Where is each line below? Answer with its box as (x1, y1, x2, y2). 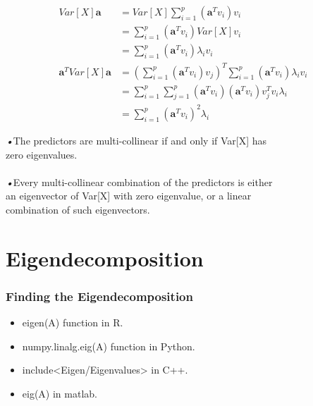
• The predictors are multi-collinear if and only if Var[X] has (6, 133, 267, 147)
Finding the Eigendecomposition (6, 287, 193, 304)
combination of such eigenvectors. (6, 202, 150, 216)
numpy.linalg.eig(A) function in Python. (22, 338, 195, 353)
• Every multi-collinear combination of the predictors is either (6, 174, 273, 189)
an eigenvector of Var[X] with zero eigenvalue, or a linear (6, 188, 252, 203)
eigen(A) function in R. (22, 315, 123, 330)
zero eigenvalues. (6, 147, 78, 161)
